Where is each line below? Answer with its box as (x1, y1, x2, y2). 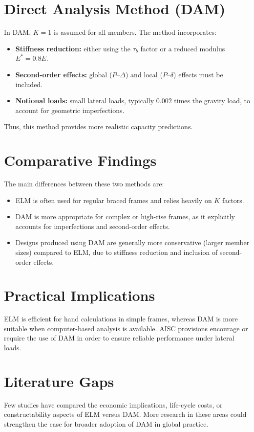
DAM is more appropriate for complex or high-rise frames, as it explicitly (15, 211, 235, 222)
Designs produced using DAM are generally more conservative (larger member (15, 237, 250, 248)
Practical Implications (4, 285, 155, 305)
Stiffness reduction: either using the (15, 43, 130, 53)
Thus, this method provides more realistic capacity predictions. (4, 121, 193, 132)
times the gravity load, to (174, 95, 250, 106)
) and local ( (126, 69, 163, 79)
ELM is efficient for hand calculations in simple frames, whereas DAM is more (4, 314, 238, 324)
